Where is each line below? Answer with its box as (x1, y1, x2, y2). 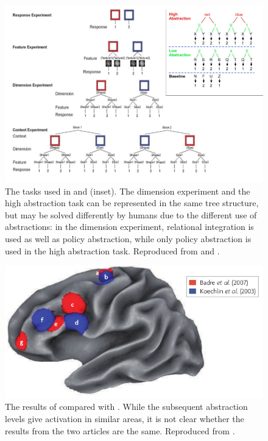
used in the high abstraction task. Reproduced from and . (5, 244, 220, 257)
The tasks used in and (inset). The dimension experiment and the (5, 184, 250, 197)
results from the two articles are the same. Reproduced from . (5, 424, 235, 437)
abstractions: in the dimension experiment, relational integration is (5, 220, 254, 233)
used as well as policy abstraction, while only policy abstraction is (5, 232, 252, 245)
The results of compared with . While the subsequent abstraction (5, 400, 248, 413)
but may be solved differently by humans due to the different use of (5, 208, 257, 221)
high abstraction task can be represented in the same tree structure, (5, 196, 259, 209)
